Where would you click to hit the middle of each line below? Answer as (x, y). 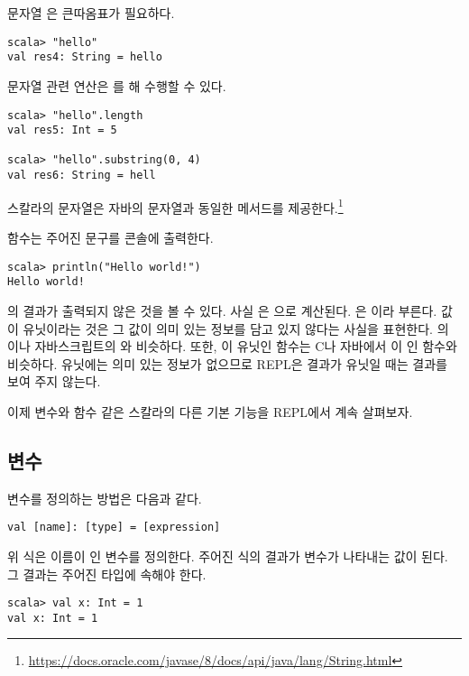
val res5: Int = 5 (62, 130)
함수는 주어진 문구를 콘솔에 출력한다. (110, 238)
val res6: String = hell (82, 176)
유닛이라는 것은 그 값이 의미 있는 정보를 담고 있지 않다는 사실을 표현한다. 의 (236, 328)
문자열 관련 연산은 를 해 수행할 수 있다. (117, 85)
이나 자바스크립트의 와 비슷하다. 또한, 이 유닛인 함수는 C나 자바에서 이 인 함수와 (232, 346)
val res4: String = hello (85, 57)
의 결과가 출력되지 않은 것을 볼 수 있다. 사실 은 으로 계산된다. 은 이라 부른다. (222, 310)
